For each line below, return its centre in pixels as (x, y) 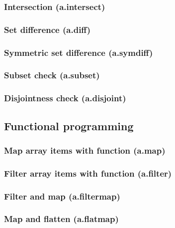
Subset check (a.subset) (52, 75)
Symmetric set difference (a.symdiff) (79, 52)
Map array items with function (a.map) (85, 150)
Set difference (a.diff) (47, 29)
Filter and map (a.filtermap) (62, 196)
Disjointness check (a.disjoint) (65, 98)
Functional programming (69, 125)
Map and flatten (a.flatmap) (61, 219)
